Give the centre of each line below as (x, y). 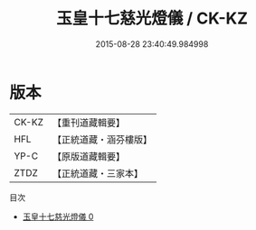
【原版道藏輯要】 (88, 156)
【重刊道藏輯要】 (88, 123)
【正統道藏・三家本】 (97, 173)
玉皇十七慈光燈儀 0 (58, 216)
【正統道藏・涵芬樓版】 (102, 139)
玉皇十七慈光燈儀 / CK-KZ (152, 18)
